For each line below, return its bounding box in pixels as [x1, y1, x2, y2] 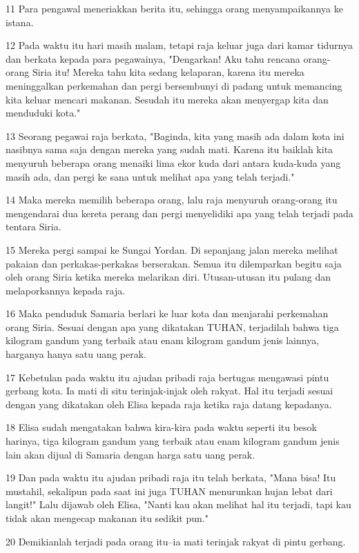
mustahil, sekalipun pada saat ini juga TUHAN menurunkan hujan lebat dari [6, 483, 333, 498]
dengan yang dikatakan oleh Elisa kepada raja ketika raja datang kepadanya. [6, 396, 332, 411]
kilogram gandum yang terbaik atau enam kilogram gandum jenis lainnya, [6, 333, 320, 348]
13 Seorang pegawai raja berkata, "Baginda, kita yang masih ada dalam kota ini [6, 128, 345, 143]
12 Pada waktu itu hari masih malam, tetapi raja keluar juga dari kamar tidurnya [6, 38, 353, 52]
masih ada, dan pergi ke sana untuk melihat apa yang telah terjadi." [6, 169, 295, 183]
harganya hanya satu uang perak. [6, 347, 146, 361]
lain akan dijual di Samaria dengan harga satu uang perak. [6, 447, 255, 461]
